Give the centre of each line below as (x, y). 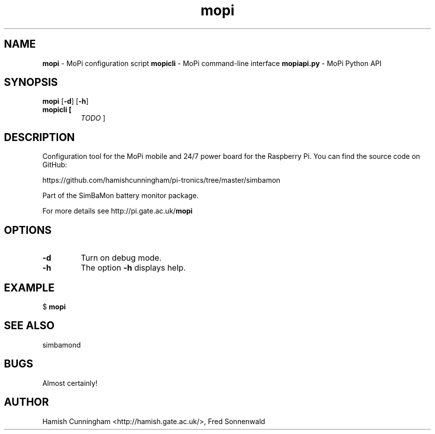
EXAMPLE (29, 288)
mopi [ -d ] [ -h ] (66, 101)
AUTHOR (27, 402)
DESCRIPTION (39, 137)
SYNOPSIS (31, 82)
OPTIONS (28, 230)
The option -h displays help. (133, 268)
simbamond (62, 345)
